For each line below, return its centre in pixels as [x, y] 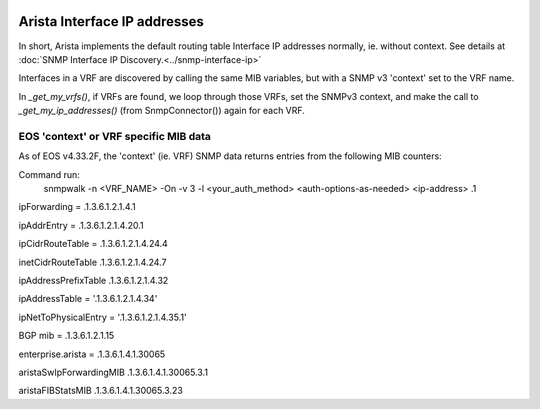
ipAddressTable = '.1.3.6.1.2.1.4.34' [88, 299]
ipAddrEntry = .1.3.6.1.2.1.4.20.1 [81, 225]
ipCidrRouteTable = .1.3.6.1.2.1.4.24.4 [93, 244]
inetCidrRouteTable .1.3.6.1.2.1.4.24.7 [92, 262]
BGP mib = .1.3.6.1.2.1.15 [66, 336]
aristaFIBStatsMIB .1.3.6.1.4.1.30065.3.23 [101, 391]
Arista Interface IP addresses [111, 21]
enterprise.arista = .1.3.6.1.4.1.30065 [92, 354]
